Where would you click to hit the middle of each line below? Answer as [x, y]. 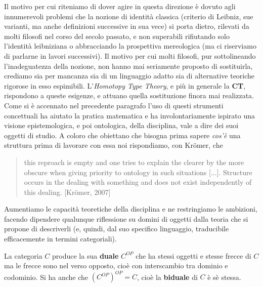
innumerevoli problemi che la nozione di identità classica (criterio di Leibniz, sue [129, 16]
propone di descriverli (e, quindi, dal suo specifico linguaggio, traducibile [117, 229]
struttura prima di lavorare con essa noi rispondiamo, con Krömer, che [114, 145]
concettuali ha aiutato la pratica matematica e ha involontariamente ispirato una [130, 115]
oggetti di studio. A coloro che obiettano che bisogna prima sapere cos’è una [122, 135]
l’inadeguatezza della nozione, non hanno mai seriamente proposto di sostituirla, [128, 66]
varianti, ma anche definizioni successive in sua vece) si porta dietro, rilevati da [127, 26]
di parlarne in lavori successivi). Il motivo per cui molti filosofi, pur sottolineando [130, 55]
